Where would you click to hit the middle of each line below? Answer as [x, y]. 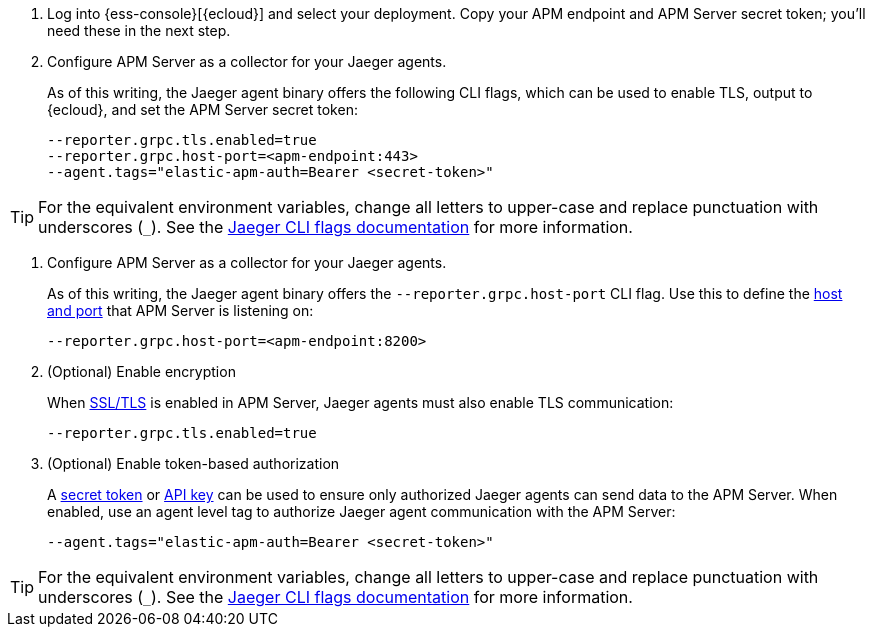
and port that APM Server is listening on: [180, 310]
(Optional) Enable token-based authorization [193, 463]
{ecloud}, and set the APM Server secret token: [202, 109]
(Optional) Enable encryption [141, 371]
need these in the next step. [139, 30]
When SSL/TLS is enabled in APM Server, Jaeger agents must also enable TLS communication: [360, 402]
